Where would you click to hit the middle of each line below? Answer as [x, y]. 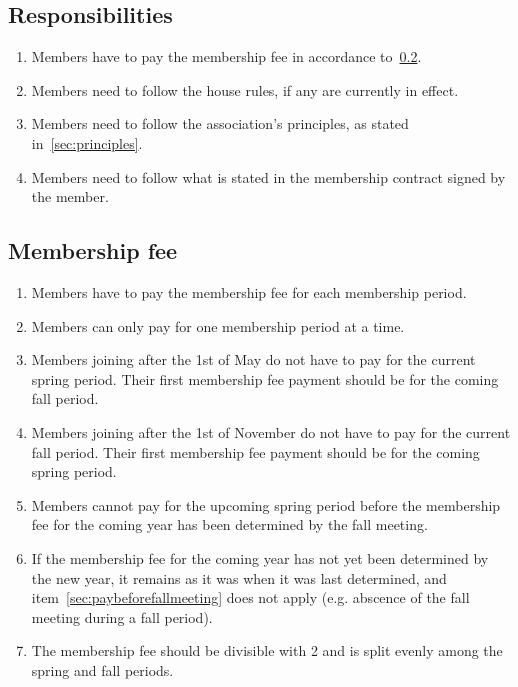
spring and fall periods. [102, 669]
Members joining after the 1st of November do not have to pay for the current [271, 431]
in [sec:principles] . [87, 142]
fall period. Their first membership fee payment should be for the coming [255, 451]
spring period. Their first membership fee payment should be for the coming [265, 378]
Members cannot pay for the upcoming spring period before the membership [266, 504]
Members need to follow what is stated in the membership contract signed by [268, 176]
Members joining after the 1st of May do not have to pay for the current [253, 359]
